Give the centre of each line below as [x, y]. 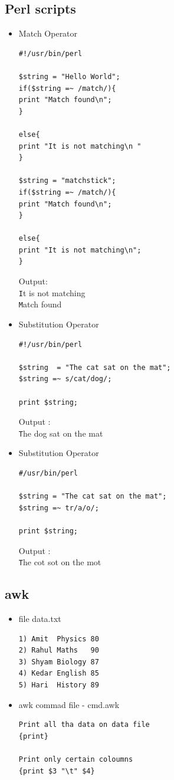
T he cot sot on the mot [60, 562]
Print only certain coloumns [76, 759]
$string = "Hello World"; [69, 76]
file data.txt [40, 618]
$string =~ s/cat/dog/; [65, 379]
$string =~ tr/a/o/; [59, 508]
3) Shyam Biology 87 [59, 662]
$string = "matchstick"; [67, 181]
